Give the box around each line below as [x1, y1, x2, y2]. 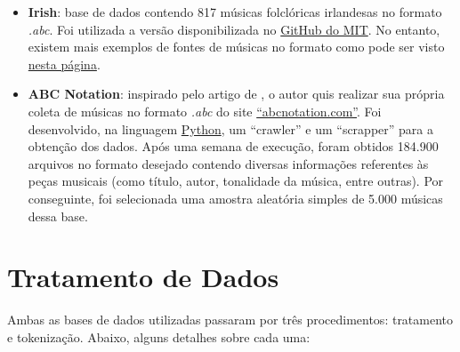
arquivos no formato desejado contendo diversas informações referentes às [28, 154, 429, 172]
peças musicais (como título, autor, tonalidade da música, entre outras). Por [28, 172, 444, 190]
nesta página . [28, 54, 101, 73]
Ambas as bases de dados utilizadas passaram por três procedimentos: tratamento [7, 310, 454, 329]
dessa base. [28, 206, 88, 225]
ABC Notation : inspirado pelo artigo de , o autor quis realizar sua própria [28, 84, 445, 103]
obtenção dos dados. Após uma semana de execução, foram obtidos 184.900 [28, 137, 439, 156]
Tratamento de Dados [7, 259, 279, 295]
